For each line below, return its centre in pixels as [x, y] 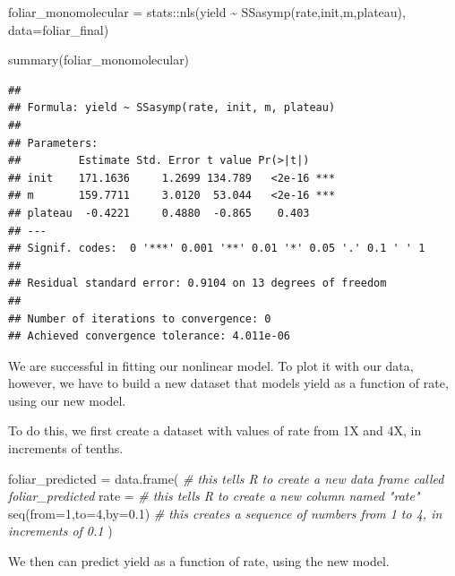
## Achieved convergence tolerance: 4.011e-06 [149, 336]
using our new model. [67, 400]
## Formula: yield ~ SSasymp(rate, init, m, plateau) [172, 108]
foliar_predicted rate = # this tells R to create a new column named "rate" [214, 496]
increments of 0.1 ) [60, 531]
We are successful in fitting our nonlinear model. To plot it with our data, [211, 365]
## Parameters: [53, 143]
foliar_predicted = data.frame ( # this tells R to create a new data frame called [226, 478]
